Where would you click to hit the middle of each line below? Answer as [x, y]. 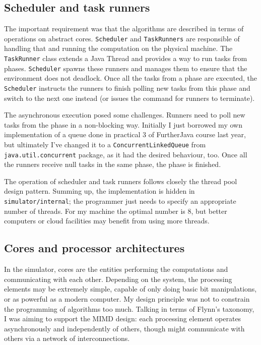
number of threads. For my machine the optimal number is [95, 211]
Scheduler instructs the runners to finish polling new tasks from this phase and [127, 88]
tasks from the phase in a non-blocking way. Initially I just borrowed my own [123, 124]
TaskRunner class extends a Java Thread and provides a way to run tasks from [126, 58]
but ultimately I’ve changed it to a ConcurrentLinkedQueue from [105, 144]
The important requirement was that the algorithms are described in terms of [124, 28]
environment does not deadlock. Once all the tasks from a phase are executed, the [131, 78]
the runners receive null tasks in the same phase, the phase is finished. [113, 164]
